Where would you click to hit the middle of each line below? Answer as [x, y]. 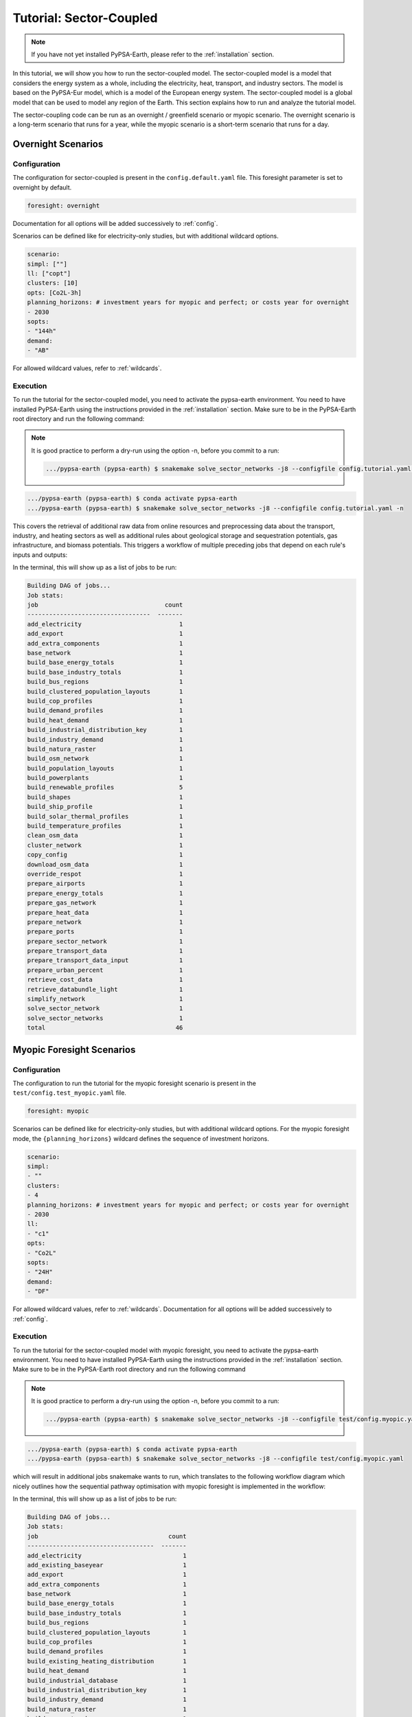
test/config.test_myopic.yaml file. [70, 1093]
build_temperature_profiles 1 [105, 826]
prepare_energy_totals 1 [105, 893]
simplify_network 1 [105, 999]
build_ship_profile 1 [105, 807]
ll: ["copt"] [49, 273]
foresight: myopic [58, 1111]
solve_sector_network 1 [105, 1009]
